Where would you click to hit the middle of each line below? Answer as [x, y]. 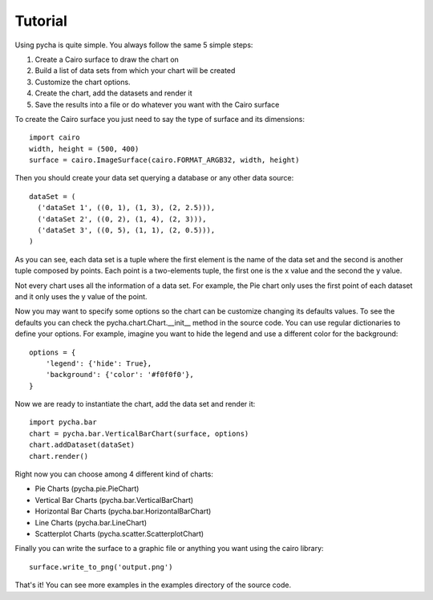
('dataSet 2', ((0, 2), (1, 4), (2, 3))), [122, 219]
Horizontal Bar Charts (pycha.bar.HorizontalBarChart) [123, 511]
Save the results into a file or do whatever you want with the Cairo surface [157, 104]
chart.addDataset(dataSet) [82, 445]
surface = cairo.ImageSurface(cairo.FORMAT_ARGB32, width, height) [164, 160]
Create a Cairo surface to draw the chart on [107, 59]
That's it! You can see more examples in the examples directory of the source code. [153, 585]
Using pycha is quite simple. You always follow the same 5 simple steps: [134, 45]
